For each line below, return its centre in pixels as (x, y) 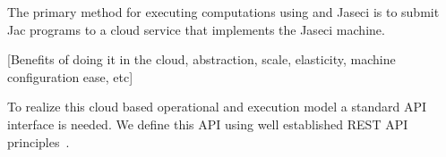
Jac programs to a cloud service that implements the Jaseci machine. (196, 29)
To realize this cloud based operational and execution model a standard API (217, 107)
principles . (39, 141)
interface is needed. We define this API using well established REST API (208, 124)
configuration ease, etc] (70, 76)
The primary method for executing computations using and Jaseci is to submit (223, 12)
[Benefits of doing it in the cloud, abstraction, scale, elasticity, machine (202, 59)
